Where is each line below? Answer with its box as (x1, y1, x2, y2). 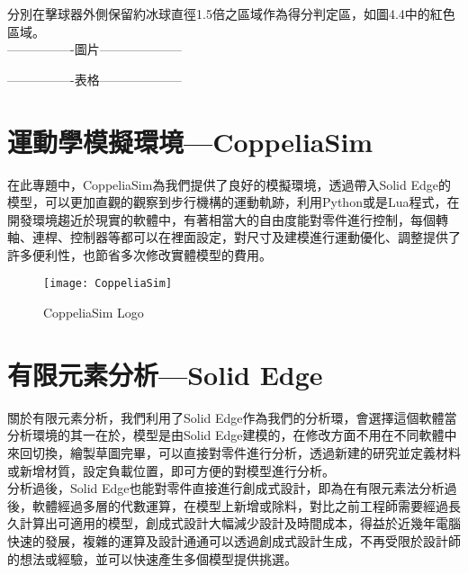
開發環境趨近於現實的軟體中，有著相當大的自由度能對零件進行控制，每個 (7, 210, 436, 229)
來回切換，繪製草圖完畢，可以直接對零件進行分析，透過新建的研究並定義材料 (7, 444, 461, 462)
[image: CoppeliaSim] (43, 277, 173, 291)
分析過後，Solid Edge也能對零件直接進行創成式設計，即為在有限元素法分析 (7, 479, 445, 498)
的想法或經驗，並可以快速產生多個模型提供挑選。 (7, 549, 297, 568)
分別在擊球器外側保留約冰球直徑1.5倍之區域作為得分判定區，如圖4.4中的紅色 (7, 4, 455, 22)
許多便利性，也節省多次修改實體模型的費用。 (7, 245, 272, 264)
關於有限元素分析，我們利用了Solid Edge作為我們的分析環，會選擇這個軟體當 (7, 408, 457, 426)
